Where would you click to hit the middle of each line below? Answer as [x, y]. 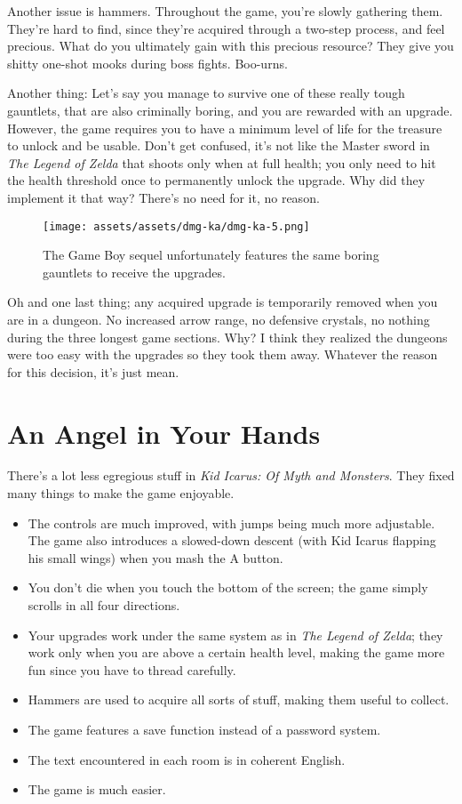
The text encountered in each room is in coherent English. [187, 759]
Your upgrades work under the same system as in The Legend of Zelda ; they [235, 635]
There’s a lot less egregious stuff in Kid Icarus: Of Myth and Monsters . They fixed [231, 475]
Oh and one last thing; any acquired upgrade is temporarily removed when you [223, 302]
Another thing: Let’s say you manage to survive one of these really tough [206, 93]
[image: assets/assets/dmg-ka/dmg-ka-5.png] [176, 226]
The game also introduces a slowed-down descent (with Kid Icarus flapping [232, 540]
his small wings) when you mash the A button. [155, 557]
